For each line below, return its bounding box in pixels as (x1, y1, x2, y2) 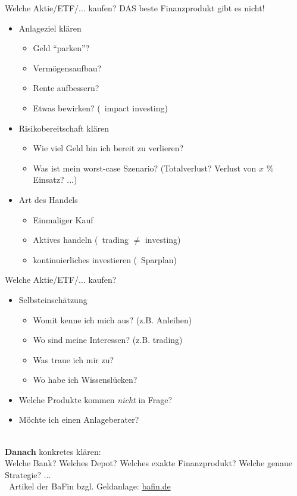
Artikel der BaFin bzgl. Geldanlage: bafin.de (8, 480, 171, 492)
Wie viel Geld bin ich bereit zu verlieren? (33, 142, 184, 154)
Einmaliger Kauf (33, 213, 93, 226)
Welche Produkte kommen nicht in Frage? (18, 393, 173, 405)
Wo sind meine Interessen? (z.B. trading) (33, 333, 183, 346)
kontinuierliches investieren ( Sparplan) (33, 253, 177, 266)
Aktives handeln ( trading (33, 233, 129, 246)
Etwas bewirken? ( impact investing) (33, 101, 168, 114)
